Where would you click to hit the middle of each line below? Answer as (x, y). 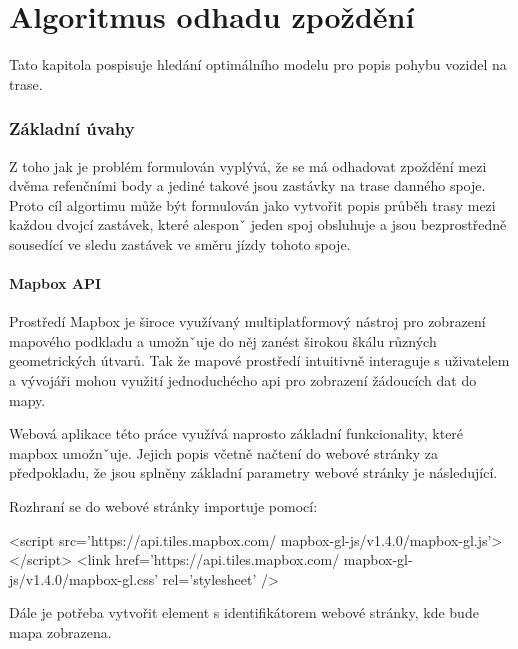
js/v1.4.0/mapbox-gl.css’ (84, 578)
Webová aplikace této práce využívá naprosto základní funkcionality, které (236, 433)
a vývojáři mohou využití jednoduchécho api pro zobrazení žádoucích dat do (243, 380)
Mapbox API (55, 283)
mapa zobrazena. (60, 632)
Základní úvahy (72, 128)
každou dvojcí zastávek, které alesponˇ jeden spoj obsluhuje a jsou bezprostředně (258, 224)
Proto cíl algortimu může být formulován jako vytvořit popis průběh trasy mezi (252, 204)
